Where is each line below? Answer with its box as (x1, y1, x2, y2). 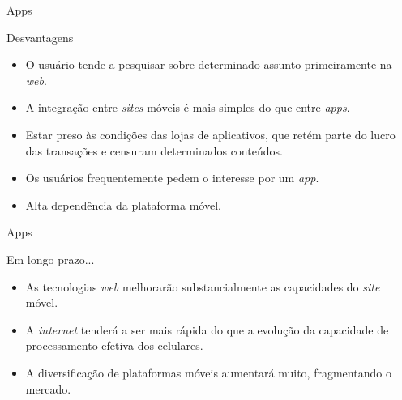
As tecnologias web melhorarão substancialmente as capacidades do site (25, 278, 380, 295)
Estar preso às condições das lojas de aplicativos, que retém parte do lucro (25, 126, 396, 143)
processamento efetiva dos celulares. (25, 337, 203, 354)
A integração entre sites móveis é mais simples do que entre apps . (25, 99, 350, 116)
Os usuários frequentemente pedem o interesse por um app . (25, 169, 319, 186)
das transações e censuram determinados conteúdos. (25, 142, 283, 159)
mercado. (25, 380, 71, 397)
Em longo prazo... (6, 250, 95, 267)
